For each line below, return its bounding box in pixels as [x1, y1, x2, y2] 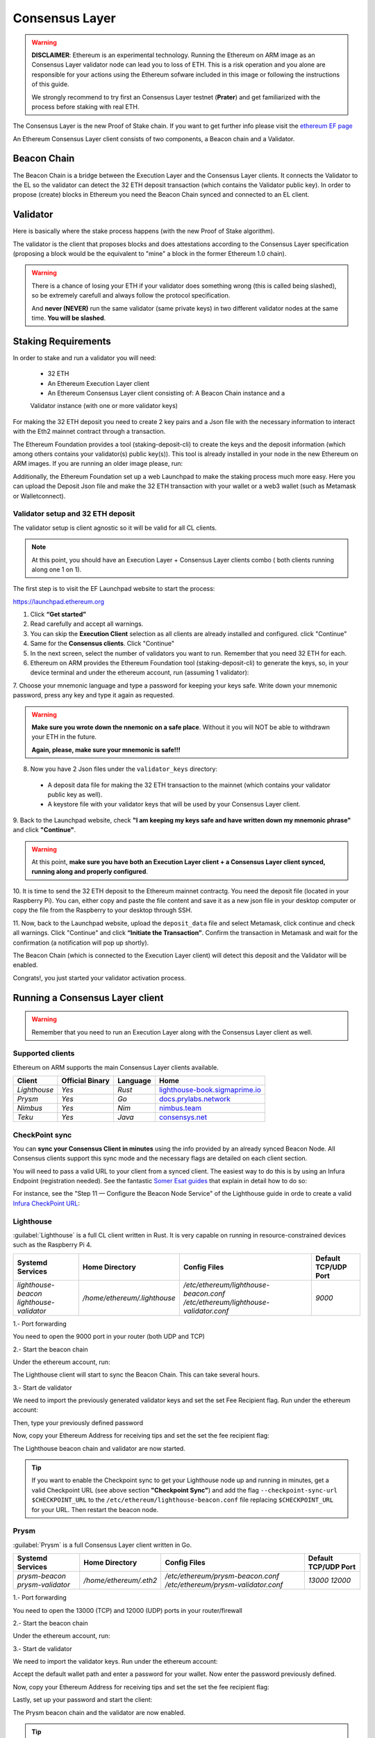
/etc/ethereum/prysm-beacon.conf [165, 1571, 280, 1581]
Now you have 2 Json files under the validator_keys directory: [30, 765, 218, 773]
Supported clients [12, 1048, 75, 1058]
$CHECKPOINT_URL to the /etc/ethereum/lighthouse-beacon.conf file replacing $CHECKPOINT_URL [31, 1495, 334, 1504]
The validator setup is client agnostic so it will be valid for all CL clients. [12, 523, 217, 532]
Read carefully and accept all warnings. [30, 619, 144, 628]
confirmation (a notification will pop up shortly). [12, 939, 149, 947]
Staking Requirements [12, 335, 111, 347]
